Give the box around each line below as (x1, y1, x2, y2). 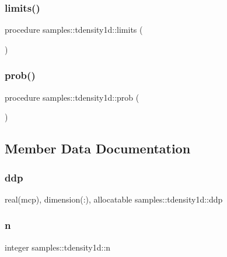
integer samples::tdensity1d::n (5, 241, 111, 253)
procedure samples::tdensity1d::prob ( (5, 91, 139, 103)
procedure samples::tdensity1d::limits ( (5, 23, 143, 36)
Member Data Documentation (5, 139, 191, 157)
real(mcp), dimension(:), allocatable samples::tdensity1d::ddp (5, 193, 223, 205)
